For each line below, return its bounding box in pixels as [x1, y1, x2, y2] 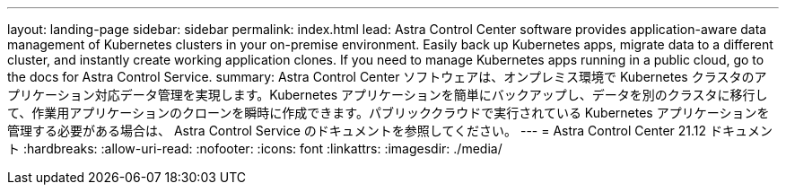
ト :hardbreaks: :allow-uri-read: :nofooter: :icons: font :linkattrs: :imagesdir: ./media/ [7, 141, 502, 156]
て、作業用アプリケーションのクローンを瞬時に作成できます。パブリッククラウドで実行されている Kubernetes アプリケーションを [7, 105, 770, 120]
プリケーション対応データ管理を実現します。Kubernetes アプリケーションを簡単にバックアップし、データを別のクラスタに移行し [7, 87, 768, 102]
